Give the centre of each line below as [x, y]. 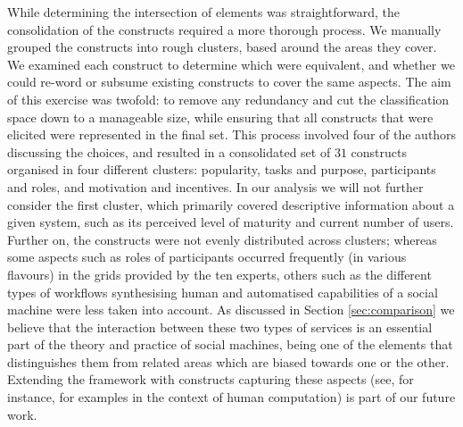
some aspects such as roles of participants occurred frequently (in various [207, 257]
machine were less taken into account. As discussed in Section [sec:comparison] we [231, 310]
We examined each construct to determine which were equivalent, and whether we [231, 64]
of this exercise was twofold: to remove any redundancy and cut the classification [228, 99]
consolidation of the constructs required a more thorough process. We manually [224, 29]
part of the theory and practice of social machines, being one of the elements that [230, 344]
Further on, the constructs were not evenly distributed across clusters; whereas [222, 239]
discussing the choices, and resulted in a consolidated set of [169, 151]
